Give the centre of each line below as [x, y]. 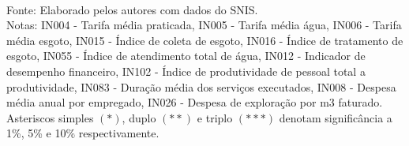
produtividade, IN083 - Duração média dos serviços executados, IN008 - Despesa [201, 86]
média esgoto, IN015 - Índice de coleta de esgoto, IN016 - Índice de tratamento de [205, 40]
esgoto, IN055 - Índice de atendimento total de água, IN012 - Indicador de [186, 56]
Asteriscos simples [50, 117]
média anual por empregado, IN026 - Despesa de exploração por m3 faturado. [195, 102]
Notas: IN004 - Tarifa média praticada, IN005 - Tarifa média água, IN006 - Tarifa [204, 25]
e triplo [215, 117]
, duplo [139, 117]
